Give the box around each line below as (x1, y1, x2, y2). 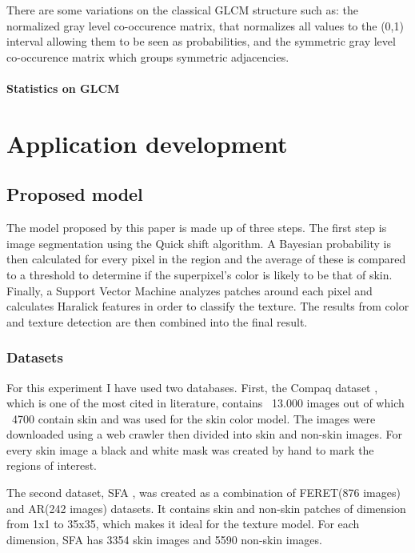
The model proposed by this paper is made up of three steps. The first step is (6, 219, 387, 236)
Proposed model (6, 182, 143, 206)
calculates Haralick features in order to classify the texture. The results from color (6, 298, 409, 315)
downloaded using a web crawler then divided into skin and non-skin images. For (6, 426, 402, 443)
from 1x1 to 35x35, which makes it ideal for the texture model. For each (6, 515, 360, 532)
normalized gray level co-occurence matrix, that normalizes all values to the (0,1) (6, 17, 404, 34)
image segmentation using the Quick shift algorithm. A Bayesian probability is (6, 234, 391, 251)
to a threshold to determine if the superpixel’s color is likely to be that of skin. (6, 266, 393, 283)
